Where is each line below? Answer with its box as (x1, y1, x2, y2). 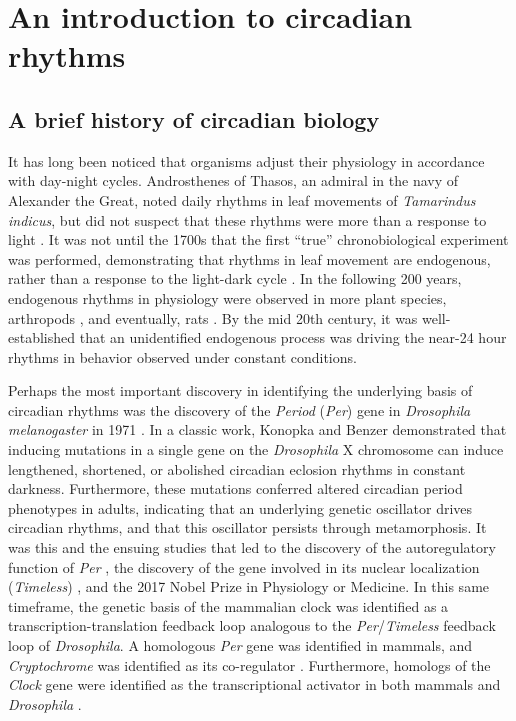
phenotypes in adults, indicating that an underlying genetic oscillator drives (8, 497, 473, 518)
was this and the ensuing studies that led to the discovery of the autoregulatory (8, 537, 496, 558)
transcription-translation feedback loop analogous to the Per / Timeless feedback (8, 615, 496, 636)
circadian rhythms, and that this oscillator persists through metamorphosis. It (8, 517, 487, 538)
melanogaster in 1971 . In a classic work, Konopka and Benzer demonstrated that (8, 419, 507, 440)
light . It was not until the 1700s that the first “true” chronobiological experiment (8, 229, 509, 250)
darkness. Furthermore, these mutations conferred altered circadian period (8, 478, 463, 499)
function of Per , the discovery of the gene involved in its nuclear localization (8, 556, 480, 577)
